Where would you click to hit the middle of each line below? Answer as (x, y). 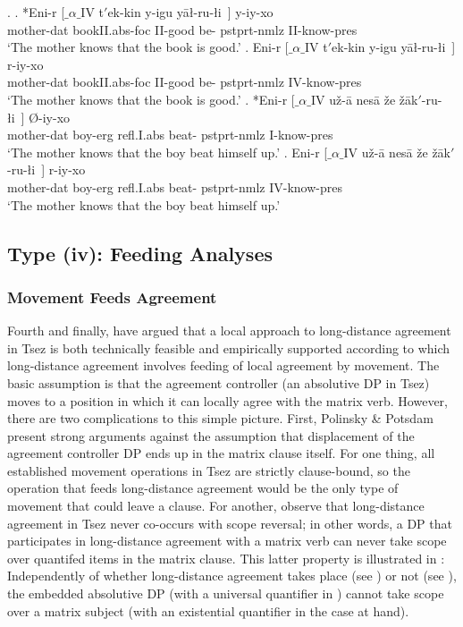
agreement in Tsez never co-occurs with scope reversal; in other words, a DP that (230, 523)
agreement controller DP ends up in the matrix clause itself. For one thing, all (221, 453)
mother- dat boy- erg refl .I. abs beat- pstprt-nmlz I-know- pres (170, 135)
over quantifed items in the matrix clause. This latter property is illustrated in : (226, 558)
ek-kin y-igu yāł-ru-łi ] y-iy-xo (190, 12)
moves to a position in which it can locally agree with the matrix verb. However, (227, 400)
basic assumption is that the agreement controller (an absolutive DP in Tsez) (219, 382)
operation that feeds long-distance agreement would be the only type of (203, 488)
